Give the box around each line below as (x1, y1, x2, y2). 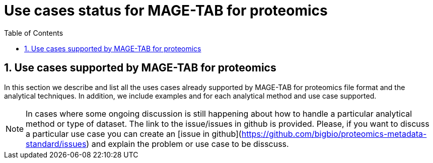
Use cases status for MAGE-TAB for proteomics (4, 2, 328, 19)
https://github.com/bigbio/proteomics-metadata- (241, 128, 427, 139)
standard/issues (26, 138, 87, 149)
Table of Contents (4, 28, 63, 37)
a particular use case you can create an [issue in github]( (26, 128, 242, 139)
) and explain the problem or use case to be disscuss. (86, 138, 289, 149)
